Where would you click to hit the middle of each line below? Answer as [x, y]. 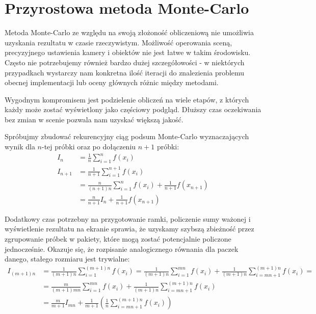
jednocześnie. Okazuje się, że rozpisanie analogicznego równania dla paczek [122, 248]
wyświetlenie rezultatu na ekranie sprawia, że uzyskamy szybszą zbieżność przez [129, 229]
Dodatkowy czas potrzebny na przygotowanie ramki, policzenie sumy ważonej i [128, 218]
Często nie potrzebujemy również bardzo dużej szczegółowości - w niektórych [125, 62]
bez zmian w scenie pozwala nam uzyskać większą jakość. [94, 119]
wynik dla [20, 147]
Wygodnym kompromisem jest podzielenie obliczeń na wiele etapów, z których [127, 99]
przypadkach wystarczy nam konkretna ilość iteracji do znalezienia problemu [125, 72]
